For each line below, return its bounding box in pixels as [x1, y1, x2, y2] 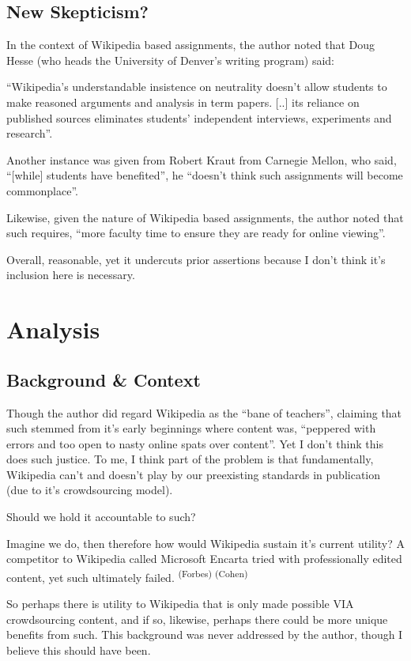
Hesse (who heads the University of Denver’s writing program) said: [6, 51, 335, 68]
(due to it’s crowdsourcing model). [6, 482, 173, 498]
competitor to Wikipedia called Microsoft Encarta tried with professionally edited [6, 550, 402, 567]
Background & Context [6, 367, 201, 391]
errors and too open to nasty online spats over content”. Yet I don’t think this [6, 435, 383, 451]
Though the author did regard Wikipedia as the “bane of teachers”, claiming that [6, 404, 402, 421]
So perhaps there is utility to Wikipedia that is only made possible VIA [6, 595, 354, 612]
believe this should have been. [6, 641, 151, 658]
